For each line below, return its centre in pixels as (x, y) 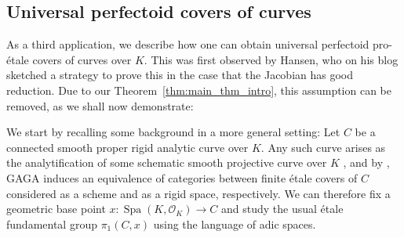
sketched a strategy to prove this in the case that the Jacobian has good (180, 75)
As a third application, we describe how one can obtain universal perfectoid (188, 44)
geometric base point (56, 209)
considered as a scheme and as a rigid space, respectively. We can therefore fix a (198, 193)
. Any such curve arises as (323, 147)
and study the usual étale (282, 209)
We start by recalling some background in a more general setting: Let (173, 132)
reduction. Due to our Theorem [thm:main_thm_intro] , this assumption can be (199, 90)
